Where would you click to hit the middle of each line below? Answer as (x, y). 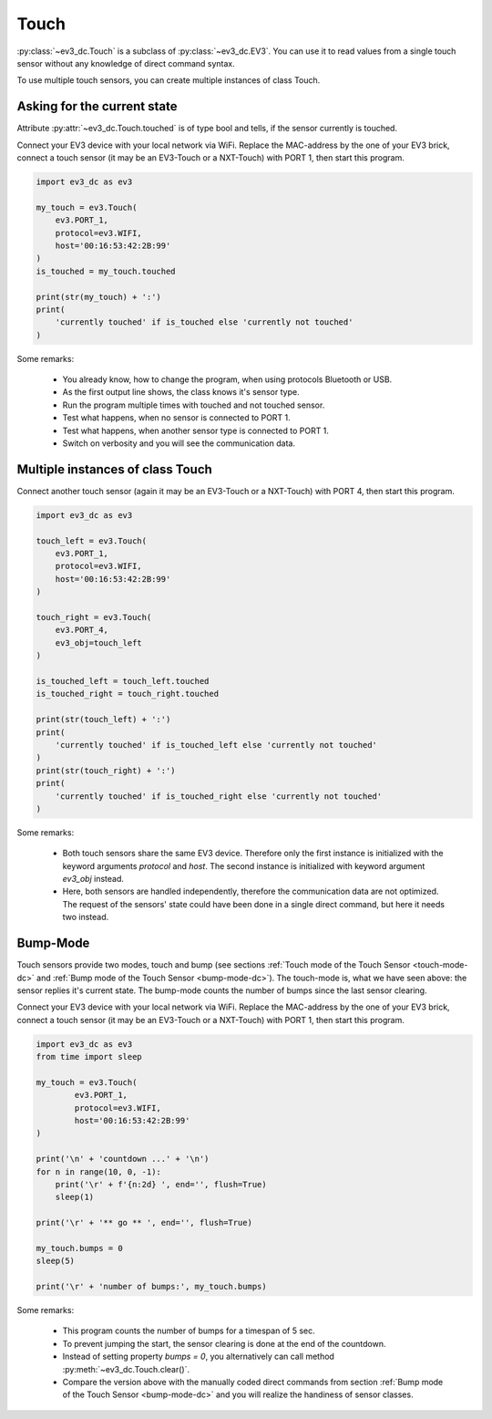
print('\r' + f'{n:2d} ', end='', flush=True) (161, 1184)
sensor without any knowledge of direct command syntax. (126, 63)
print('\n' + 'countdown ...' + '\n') (123, 1159)
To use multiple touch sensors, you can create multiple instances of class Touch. (169, 80)
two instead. (86, 917)
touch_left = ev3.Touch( (92, 541)
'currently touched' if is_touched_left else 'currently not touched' (216, 745)
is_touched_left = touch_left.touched (123, 681)
